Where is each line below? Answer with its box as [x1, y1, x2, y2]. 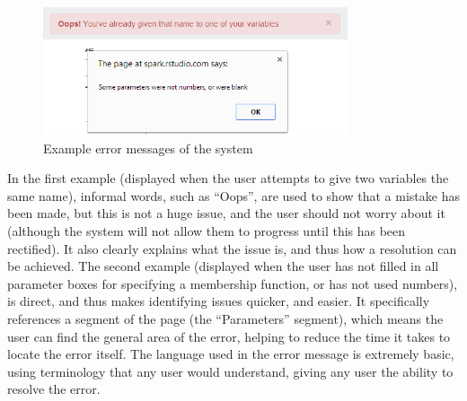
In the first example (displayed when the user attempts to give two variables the [7, 169, 449, 187]
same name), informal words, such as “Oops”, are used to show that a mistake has [7, 186, 460, 205]
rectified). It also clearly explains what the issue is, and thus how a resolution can [7, 239, 457, 257]
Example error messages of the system [43, 138, 253, 157]
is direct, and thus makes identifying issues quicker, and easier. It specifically [7, 292, 430, 310]
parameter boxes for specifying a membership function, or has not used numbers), [7, 274, 458, 292]
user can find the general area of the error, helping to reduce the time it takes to [7, 327, 451, 345]
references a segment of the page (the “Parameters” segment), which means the [7, 309, 444, 327]
